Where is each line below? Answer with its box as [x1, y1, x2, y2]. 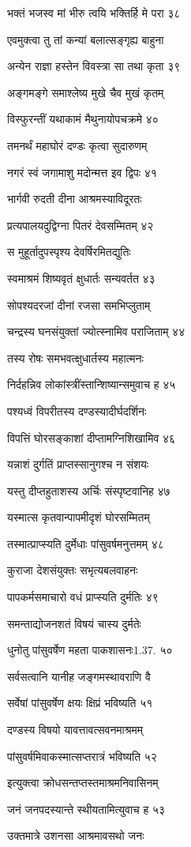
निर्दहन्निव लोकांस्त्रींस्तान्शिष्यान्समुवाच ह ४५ [7, 376, 176, 393]
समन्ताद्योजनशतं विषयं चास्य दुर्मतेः [7, 615, 141, 631]
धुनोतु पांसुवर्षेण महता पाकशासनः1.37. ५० [7, 642, 173, 658]
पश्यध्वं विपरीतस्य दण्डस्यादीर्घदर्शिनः [7, 402, 147, 419]
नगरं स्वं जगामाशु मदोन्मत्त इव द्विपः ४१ [7, 164, 157, 180]
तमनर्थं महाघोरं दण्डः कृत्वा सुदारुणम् [7, 137, 148, 153]
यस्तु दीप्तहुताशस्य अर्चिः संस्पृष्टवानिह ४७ [7, 482, 170, 499]
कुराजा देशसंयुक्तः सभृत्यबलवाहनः [7, 562, 138, 578]
